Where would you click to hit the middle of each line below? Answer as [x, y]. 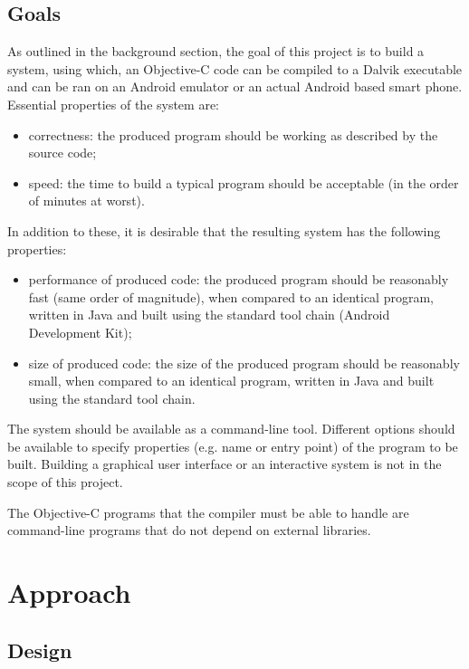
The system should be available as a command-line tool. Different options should [231, 429]
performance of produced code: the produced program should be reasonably [239, 279]
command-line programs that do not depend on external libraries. [189, 530]
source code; [62, 153]
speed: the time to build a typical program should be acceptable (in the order [244, 182]
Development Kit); [80, 332]
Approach [69, 593]
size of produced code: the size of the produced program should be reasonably [244, 363]
